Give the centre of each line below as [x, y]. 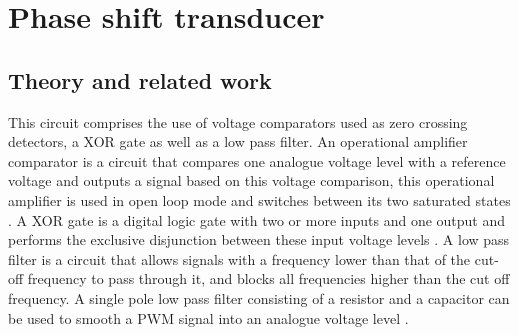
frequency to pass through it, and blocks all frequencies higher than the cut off [268, 278]
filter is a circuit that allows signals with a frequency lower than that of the [239, 258]
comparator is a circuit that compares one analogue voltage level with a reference [257, 160]
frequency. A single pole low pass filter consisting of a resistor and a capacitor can [259, 297]
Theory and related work [140, 79]
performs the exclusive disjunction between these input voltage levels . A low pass [259, 239]
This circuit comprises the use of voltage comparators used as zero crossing [238, 121]
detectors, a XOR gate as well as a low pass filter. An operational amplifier [238, 141]
